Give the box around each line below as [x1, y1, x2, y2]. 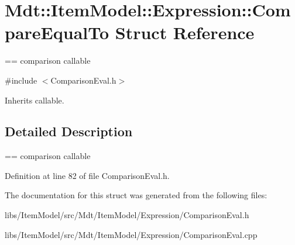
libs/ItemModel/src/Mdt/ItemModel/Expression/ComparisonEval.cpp [5, 228, 258, 240]
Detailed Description [5, 122, 133, 140]
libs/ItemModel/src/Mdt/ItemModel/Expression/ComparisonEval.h [5, 209, 249, 221]
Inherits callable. [5, 94, 64, 106]
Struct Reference [115, 20, 255, 44]
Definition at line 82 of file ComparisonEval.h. [5, 169, 170, 181]
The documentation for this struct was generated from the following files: [5, 189, 267, 201]
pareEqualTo [5, 20, 109, 44]
